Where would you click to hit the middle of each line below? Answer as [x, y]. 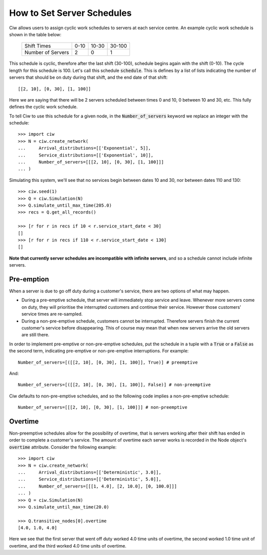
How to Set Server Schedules [70, 13]
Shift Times [38, 46]
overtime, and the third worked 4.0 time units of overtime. [68, 546]
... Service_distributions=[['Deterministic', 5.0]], [90, 479]
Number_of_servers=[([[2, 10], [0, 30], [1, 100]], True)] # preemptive [108, 362]
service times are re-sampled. [52, 314]
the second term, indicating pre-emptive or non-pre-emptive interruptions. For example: [99, 351]
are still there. [35, 335]
